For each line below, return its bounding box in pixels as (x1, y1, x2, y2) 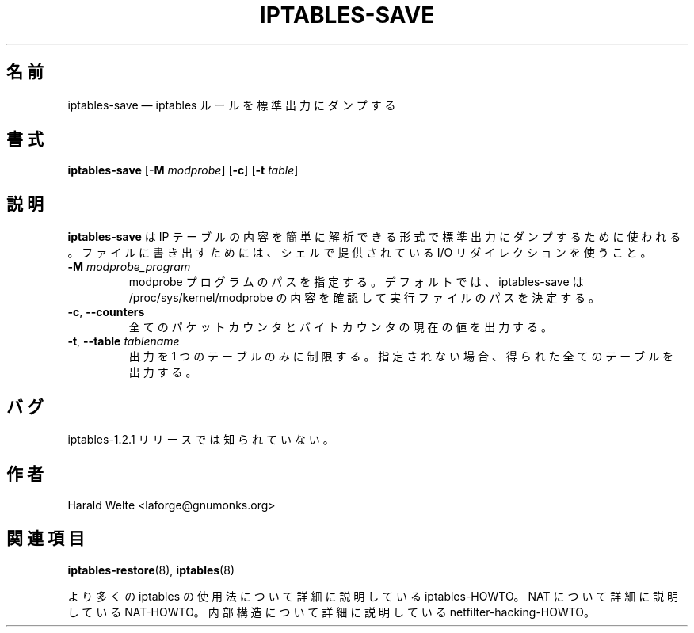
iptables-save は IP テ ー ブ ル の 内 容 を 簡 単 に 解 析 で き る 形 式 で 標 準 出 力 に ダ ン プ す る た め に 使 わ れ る (67, 230, 681, 244)
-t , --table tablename (67, 334, 180, 349)
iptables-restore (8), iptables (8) (67, 562, 235, 577)
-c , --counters (67, 305, 145, 319)
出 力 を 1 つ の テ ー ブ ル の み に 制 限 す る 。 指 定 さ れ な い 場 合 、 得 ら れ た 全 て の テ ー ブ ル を (128, 349, 674, 364)
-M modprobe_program (67, 260, 191, 274)
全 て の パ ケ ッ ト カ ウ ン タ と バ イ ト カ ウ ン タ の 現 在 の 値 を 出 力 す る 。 (128, 320, 552, 334)
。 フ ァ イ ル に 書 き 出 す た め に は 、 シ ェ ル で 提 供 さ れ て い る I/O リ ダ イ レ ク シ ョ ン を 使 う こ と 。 (67, 246, 652, 260)
